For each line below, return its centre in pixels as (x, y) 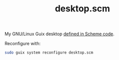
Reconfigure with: (22, 44)
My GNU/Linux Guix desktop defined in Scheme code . (59, 34)
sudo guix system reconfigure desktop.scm (49, 53)
